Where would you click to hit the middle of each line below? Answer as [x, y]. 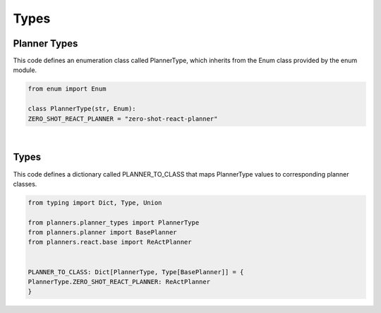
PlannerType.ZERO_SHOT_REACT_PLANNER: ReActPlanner [119, 282]
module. [25, 70]
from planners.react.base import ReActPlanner [110, 242]
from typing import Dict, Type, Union [95, 202]
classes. [25, 184]
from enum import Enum [67, 89]
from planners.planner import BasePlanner [102, 232]
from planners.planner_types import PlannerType [114, 222]
